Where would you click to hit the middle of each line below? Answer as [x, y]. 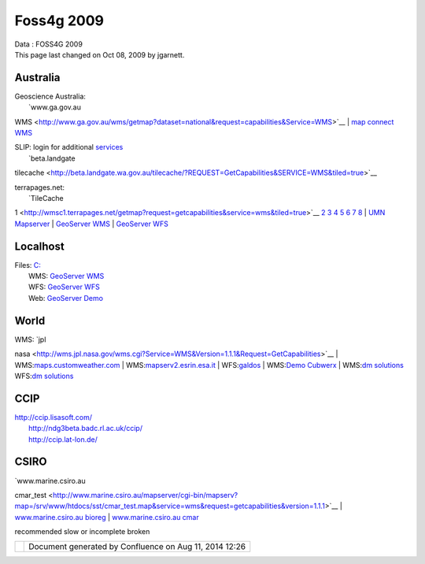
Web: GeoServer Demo [66, 298]
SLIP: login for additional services [69, 147]
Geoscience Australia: [50, 96]
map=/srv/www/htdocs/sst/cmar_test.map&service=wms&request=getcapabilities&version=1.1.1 [170, 506]
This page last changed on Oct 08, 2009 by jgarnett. [100, 54]
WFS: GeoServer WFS [64, 287]
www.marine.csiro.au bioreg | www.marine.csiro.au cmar [107, 517]
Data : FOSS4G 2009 [48, 44]
